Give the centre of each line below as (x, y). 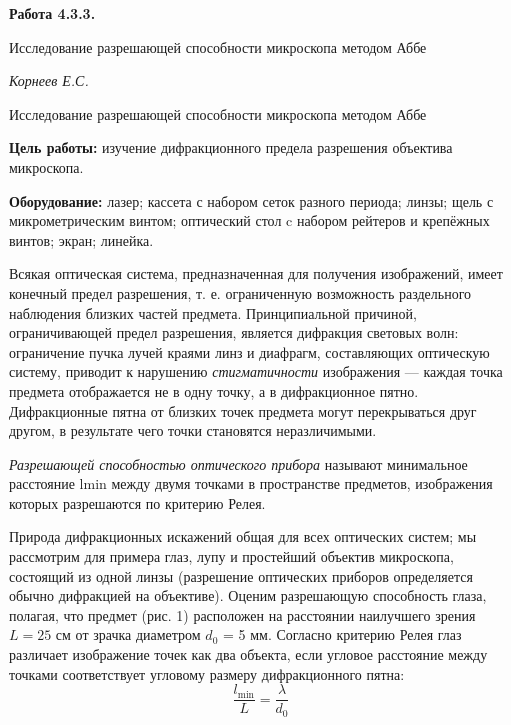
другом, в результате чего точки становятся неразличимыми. (193, 430)
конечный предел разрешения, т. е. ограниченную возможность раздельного (240, 292)
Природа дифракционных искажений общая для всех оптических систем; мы (243, 536)
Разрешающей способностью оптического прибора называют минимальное (238, 463)
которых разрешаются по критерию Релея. (137, 502)
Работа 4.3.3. (52, 13)
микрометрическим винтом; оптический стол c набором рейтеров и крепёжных (249, 220)
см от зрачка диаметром (128, 634)
